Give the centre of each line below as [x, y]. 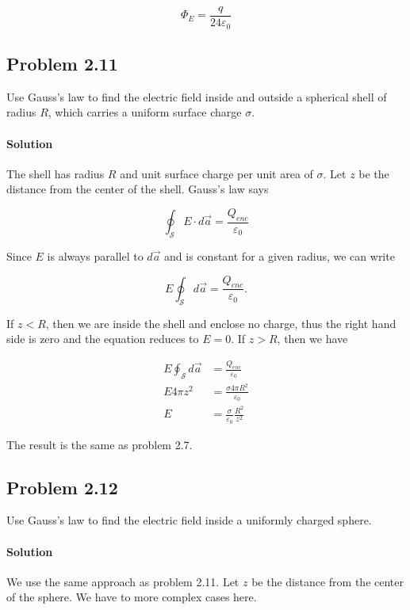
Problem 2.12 [62, 487]
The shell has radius [56, 173]
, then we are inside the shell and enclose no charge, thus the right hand [221, 323]
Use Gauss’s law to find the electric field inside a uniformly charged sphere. [189, 520]
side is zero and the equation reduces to [103, 339]
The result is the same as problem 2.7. [100, 444]
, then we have [312, 339]
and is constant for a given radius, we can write [280, 255]
